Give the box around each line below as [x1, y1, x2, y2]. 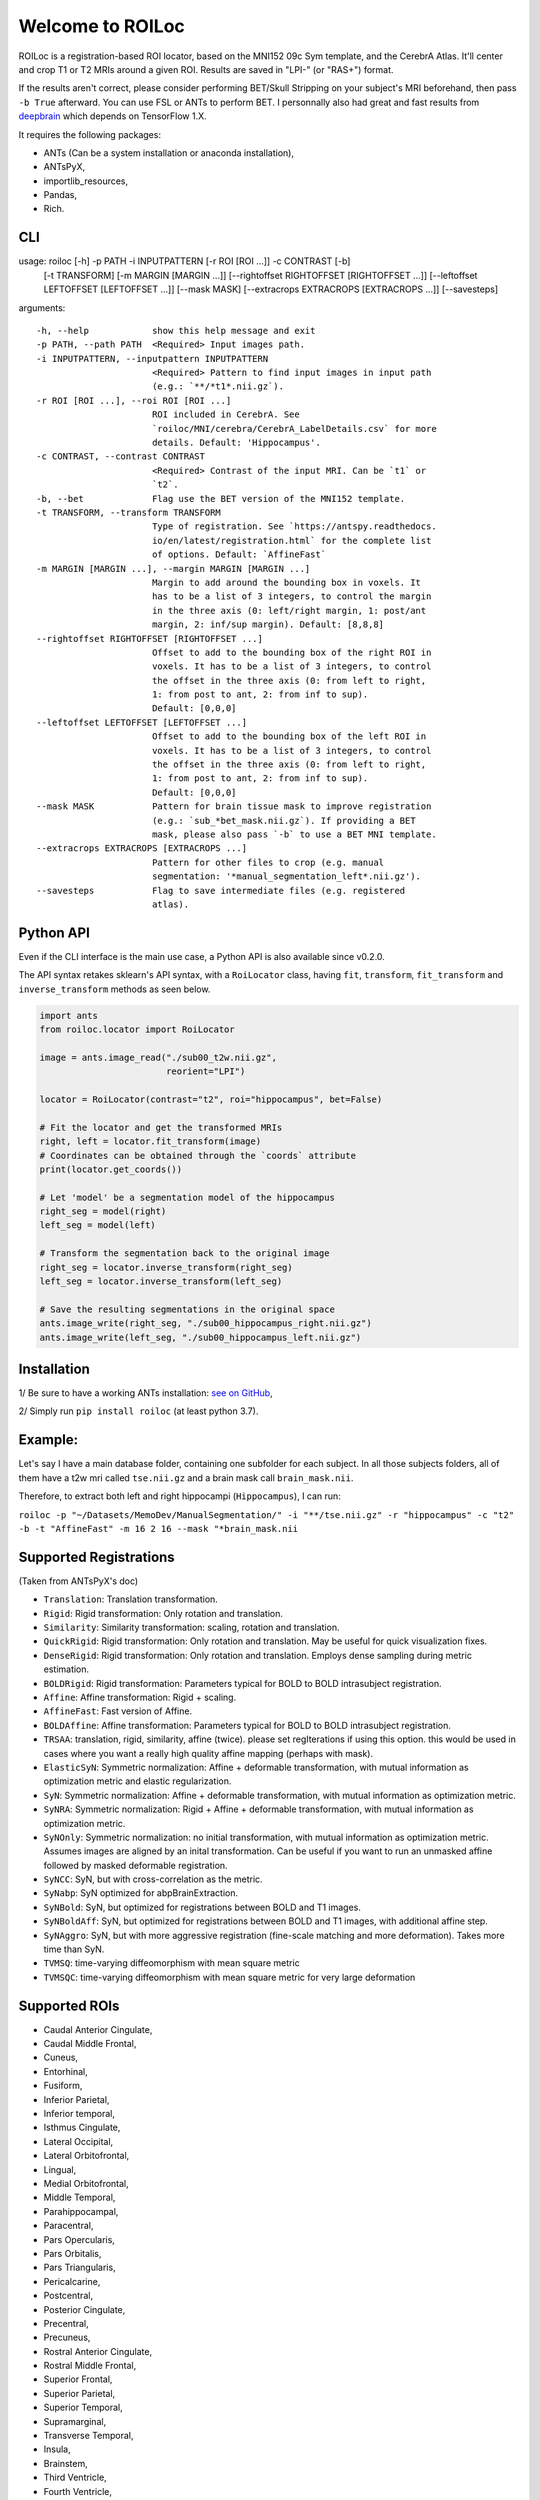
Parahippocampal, [43, 2205, 119, 2217]
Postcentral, [43, 2290, 94, 2302]
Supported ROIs [18, 1997, 120, 2014]
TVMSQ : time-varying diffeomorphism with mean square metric [43, 1957, 300, 1969]
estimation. [43, 1663, 90, 1675]
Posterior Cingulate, [43, 2303, 126, 2315]
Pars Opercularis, [43, 2233, 115, 2245]
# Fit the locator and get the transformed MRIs [39, 1121, 283, 1133]
